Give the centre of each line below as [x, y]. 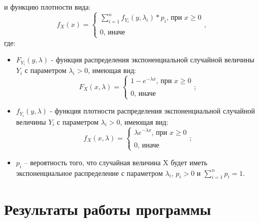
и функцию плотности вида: [47, 7]
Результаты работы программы [108, 209]
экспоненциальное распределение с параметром [89, 173]
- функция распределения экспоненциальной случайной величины [153, 60]
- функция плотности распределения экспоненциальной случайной [152, 111]
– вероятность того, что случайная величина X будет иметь [116, 162]
